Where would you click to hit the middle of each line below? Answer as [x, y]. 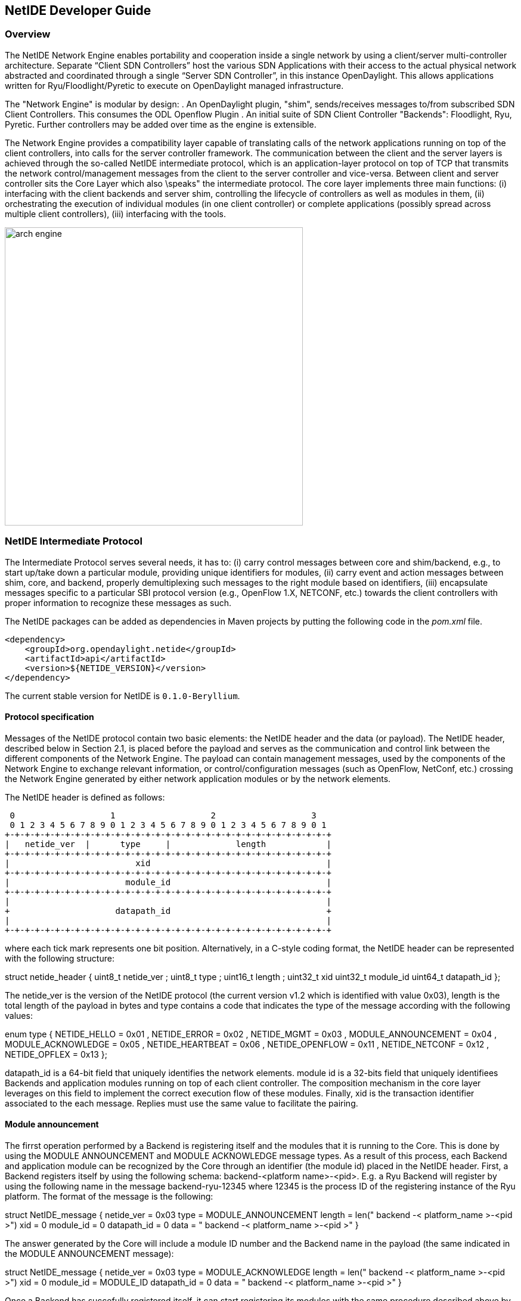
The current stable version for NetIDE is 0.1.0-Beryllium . [123, 696]
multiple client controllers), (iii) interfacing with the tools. [115, 214]
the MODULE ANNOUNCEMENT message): [89, 1253]
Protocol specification [49, 717]
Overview [28, 34]
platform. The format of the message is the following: [109, 1196]
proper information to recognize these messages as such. [118, 602]
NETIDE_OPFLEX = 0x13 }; [56, 1054]
